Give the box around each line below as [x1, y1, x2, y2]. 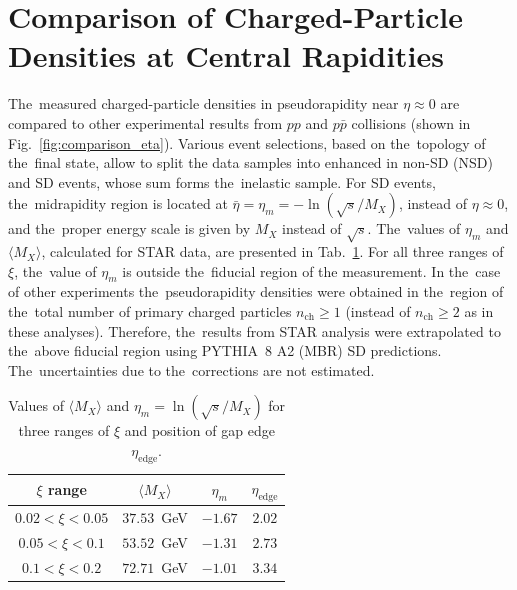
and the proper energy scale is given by [8, 218, 251, 239]
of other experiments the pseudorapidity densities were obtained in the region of [8, 281, 504, 302]
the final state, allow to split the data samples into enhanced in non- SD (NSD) [8, 152, 493, 173]
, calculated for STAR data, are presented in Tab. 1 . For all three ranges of [41, 241, 504, 262]
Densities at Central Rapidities [8, 35, 445, 76]
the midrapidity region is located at [8, 193, 228, 214]
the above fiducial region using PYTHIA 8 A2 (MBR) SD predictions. [8, 340, 442, 361]
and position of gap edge [124, 420, 275, 441]
